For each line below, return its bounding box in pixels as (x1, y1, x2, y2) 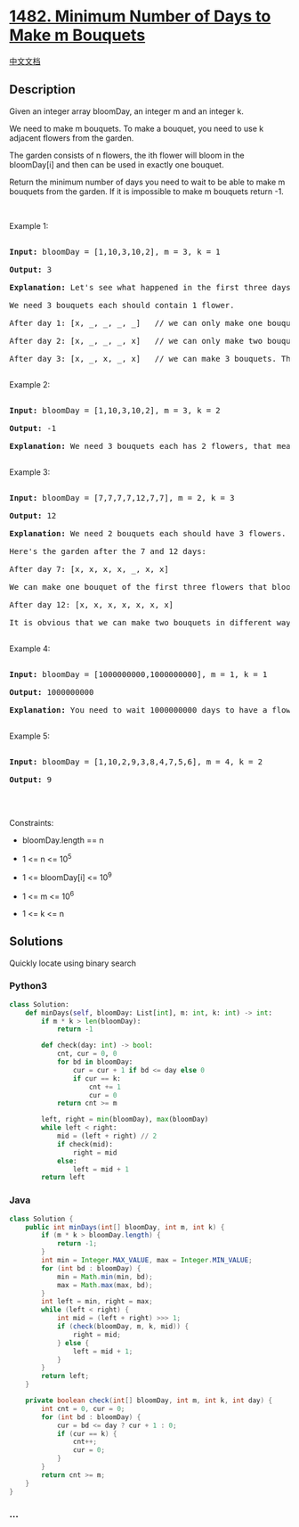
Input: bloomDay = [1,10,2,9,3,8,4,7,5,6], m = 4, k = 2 (9, 756, 263, 767)
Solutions (9, 934, 64, 950)
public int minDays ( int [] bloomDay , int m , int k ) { (25, 1222, 225, 1231)
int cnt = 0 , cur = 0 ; (41, 1404, 125, 1413)
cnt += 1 (88, 1082, 122, 1091)
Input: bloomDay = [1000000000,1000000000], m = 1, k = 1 (9, 669, 268, 679)
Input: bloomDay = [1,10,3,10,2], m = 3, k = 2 (9, 405, 221, 415)
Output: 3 (9, 265, 52, 274)
